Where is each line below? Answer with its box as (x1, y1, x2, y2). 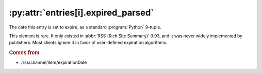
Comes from (9, 49, 40, 56)
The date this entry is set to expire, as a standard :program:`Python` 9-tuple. (9, 24, 162, 30)
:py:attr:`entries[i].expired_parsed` (9, 7, 154, 18)
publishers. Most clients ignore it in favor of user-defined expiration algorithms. (9, 40, 167, 45)
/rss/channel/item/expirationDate (21, 59, 87, 65)
